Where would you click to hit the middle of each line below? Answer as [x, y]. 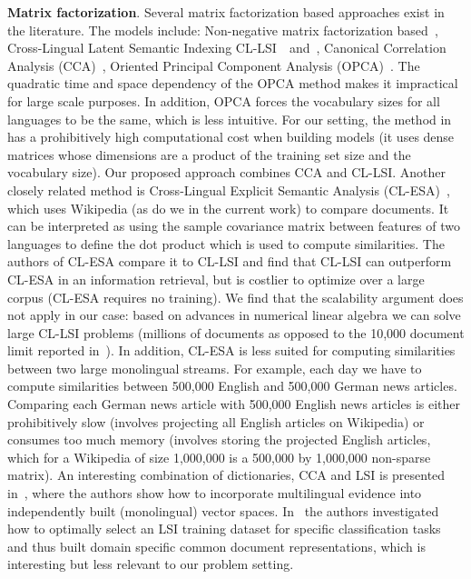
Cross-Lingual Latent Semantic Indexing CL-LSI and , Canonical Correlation [227, 48]
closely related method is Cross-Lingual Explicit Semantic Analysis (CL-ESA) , [229, 190]
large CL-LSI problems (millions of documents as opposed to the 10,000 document [236, 332]
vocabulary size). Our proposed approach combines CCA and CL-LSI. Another [227, 172]
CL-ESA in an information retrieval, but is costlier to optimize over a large [216, 279]
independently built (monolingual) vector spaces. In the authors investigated [223, 510]
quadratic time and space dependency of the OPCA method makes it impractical [233, 83]
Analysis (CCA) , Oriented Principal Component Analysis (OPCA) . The [214, 65]
